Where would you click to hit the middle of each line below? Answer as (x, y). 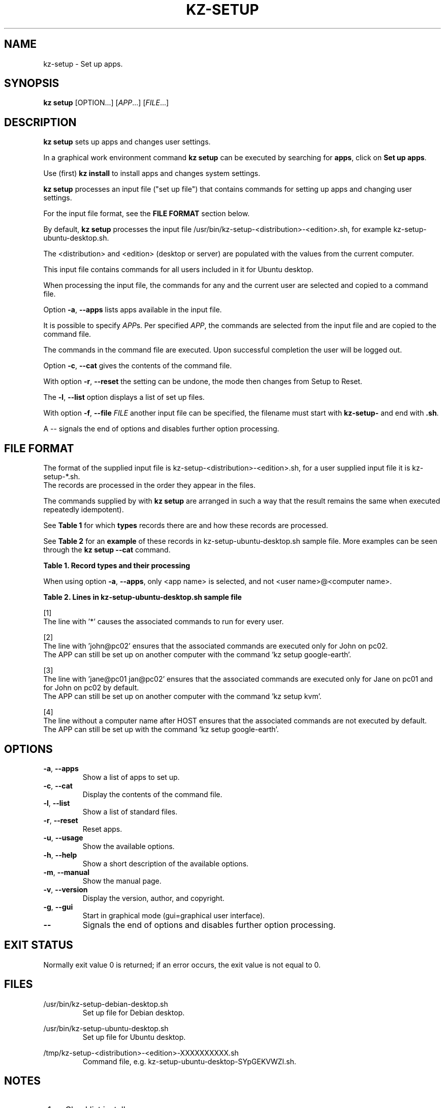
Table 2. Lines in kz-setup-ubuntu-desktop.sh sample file (142, 597)
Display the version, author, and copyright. (153, 898)
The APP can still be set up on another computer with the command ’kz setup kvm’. (182, 696)
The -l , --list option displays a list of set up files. (124, 397)
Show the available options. (129, 846)
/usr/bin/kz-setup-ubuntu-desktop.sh (106, 1028)
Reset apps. (102, 829)
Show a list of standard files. (130, 811)
